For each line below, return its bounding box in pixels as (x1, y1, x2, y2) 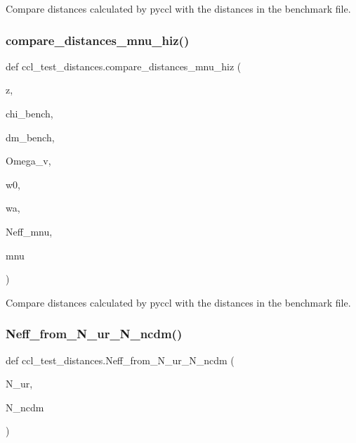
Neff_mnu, (6, 224, 53, 238)
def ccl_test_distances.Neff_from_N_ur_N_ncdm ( (6, 352, 235, 367)
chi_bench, (6, 106, 53, 120)
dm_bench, (6, 129, 55, 144)
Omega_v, (6, 153, 51, 168)
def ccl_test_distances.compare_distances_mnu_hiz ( (6, 58, 242, 73)
